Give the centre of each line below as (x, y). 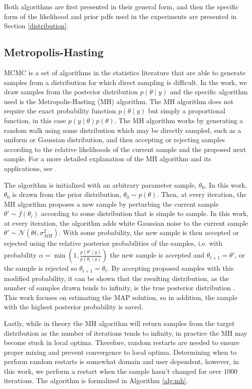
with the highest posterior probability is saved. (74, 307)
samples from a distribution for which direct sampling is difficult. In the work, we (126, 82)
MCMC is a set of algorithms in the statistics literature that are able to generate (125, 72)
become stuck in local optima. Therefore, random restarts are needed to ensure (122, 342)
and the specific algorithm (209, 92)
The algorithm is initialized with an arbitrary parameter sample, (100, 184)
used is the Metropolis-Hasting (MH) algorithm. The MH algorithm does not (119, 101)
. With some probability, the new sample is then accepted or (149, 232)
